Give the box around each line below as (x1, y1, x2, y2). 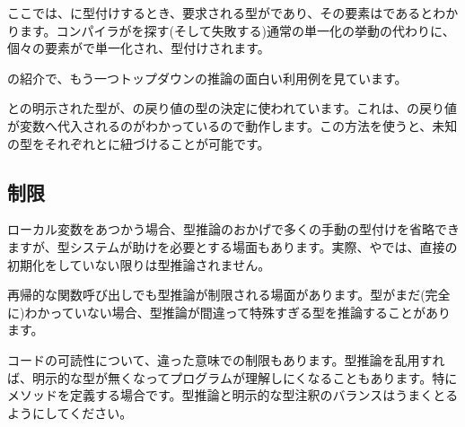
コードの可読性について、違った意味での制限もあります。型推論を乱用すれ (7, 350, 445, 369)
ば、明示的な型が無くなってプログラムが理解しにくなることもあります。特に (7, 368, 458, 387)
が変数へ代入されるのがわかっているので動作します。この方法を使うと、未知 (7, 116, 458, 135)
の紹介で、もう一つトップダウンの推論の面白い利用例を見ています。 (7, 68, 408, 87)
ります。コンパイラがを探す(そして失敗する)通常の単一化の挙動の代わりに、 (7, 21, 455, 39)
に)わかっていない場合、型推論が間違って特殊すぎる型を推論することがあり (7, 302, 452, 321)
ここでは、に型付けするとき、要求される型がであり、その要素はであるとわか (7, 4, 459, 22)
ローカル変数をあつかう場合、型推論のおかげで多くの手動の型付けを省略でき (7, 220, 460, 239)
